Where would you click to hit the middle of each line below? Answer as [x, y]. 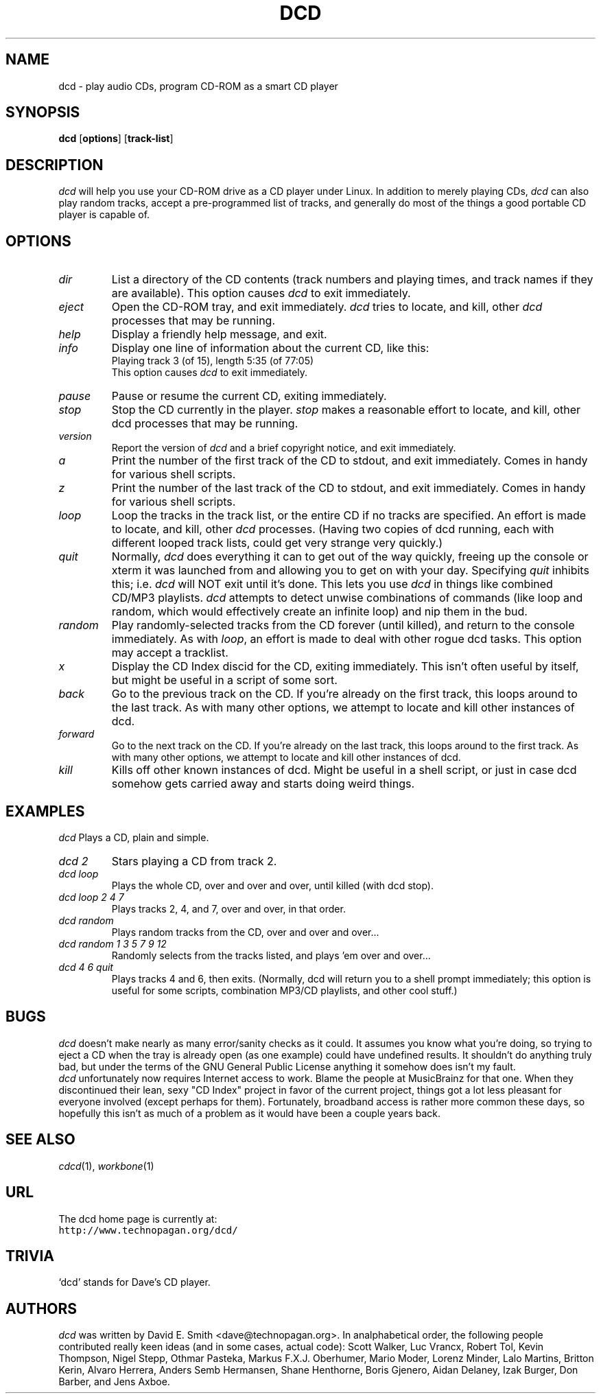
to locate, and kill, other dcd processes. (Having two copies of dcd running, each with [333, 529]
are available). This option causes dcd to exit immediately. [261, 293]
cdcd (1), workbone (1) [106, 1166]
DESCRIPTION [55, 165]
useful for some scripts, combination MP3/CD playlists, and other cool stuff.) [284, 990]
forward [76, 734]
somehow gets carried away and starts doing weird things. [263, 784]
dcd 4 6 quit [86, 967]
